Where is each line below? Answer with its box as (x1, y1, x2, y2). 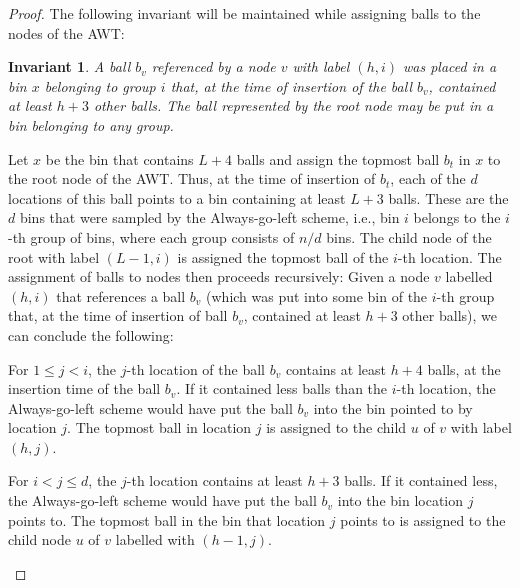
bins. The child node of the (326, 226, 492, 247)
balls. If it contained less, (344, 470, 498, 491)
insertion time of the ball (8, 378, 161, 399)
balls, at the (427, 358, 501, 379)
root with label (8, 246, 100, 267)
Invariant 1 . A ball (8, 56, 131, 77)
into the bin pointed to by (313, 397, 473, 418)
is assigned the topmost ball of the (177, 246, 389, 267)
